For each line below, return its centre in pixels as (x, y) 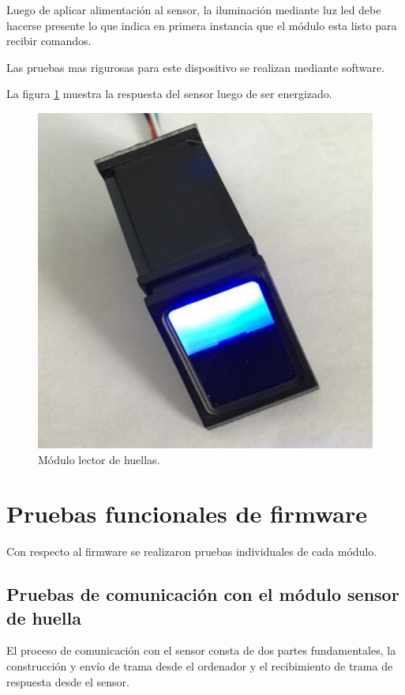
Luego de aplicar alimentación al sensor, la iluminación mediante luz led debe (194, 9)
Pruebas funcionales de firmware (187, 514)
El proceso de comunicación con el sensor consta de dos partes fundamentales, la (201, 650)
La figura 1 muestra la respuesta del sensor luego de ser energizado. (169, 94)
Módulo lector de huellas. (99, 459)
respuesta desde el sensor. (68, 681)
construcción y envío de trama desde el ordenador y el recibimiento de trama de (200, 666)
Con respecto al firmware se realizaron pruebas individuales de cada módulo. (192, 551)
